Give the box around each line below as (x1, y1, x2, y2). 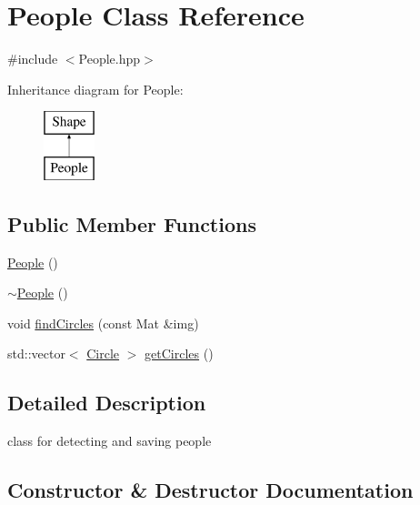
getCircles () (145, 344, 214, 363)
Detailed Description (7, 389, 206, 417)
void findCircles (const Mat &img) (7, 313, 199, 332)
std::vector (7, 344, 65, 363)
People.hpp (78, 49, 141, 68)
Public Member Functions (7, 209, 256, 237)
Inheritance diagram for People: (7, 79, 184, 98)
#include (7, 49, 58, 68)
